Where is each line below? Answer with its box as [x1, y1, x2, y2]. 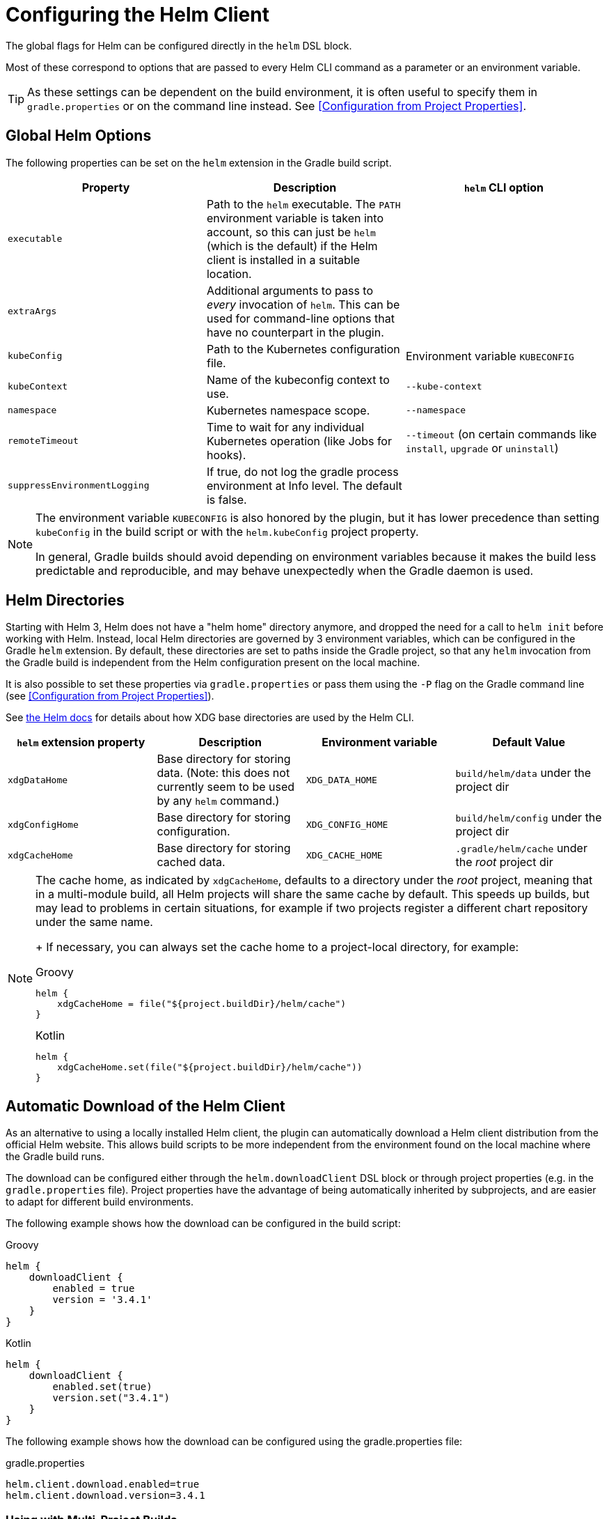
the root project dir [455, 855, 553, 870]
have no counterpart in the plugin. [206, 325, 384, 339]
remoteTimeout [8, 435, 79, 447]
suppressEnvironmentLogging [8, 480, 150, 491]
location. [206, 266, 252, 281]
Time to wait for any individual [206, 419, 365, 434]
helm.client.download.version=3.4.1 [6, 1490, 205, 1502]
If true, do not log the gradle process [206, 464, 399, 479]
